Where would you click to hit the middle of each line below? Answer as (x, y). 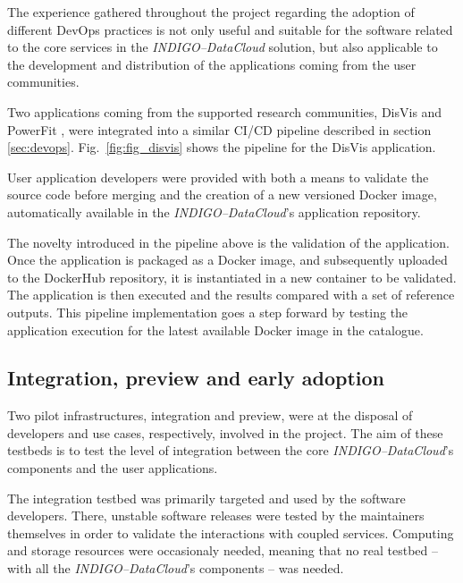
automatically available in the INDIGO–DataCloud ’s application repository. (214, 211)
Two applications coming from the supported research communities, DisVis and (225, 111)
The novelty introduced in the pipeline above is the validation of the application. (228, 242)
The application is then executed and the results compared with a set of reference (231, 295)
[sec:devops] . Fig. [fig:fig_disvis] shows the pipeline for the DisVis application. (222, 147)
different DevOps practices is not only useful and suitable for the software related (230, 29)
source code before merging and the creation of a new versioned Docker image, (222, 194)
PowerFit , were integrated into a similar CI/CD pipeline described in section (219, 129)
